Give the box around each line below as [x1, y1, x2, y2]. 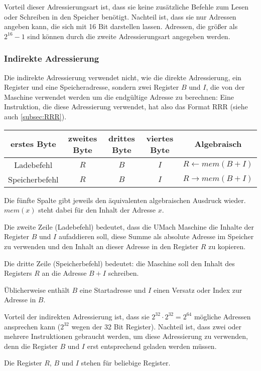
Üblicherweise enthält [4, 284, 70, 295]
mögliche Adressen [194, 311, 251, 321]
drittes [108, 132, 135, 144]
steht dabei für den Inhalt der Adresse [38, 205, 156, 215]
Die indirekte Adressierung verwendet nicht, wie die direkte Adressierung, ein [4, 72, 241, 82]
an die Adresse [42, 268, 87, 278]
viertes [146, 132, 174, 144]
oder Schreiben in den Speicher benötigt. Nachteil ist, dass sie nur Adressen [4, 11, 236, 22]
